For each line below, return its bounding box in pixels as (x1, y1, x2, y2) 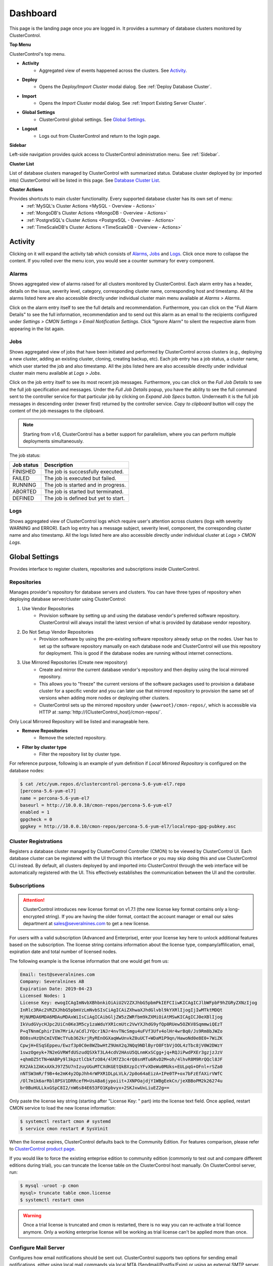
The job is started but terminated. (44, 488, 124, 495)
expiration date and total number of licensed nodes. (9, 948, 117, 955)
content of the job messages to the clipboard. (9, 408, 105, 414)
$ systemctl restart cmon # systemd (20, 1119, 111, 1124)
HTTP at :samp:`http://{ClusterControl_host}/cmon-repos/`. (39, 709, 162, 715)
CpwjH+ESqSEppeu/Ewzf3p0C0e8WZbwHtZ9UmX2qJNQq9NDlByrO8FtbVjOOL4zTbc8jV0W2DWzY (20, 1042, 223, 1048)
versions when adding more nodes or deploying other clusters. (39, 695, 170, 701)
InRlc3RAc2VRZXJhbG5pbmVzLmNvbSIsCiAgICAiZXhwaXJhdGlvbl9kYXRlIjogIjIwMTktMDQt (20, 1007, 223, 1013)
